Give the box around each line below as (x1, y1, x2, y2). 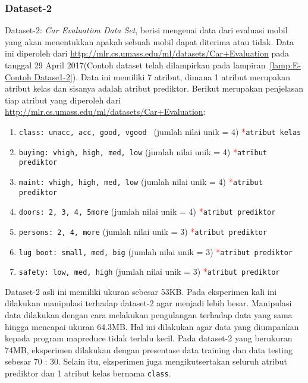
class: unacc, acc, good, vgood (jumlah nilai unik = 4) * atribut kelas (18, 125, 301, 137)
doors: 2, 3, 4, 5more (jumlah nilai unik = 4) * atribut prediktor (18, 205, 276, 218)
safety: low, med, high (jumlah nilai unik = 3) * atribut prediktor (18, 265, 280, 278)
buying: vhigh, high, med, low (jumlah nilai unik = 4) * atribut (18, 145, 268, 158)
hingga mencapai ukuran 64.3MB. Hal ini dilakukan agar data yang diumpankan (5, 320, 299, 332)
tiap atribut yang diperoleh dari (5, 93, 121, 106)
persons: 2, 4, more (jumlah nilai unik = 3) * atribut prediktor (18, 225, 268, 237)
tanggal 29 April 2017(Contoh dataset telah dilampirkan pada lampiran (5, 59, 266, 71)
